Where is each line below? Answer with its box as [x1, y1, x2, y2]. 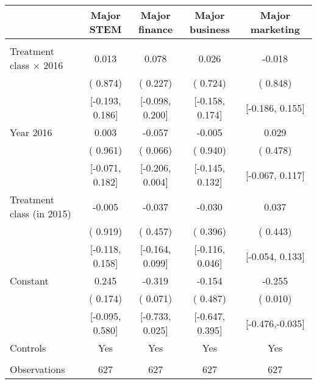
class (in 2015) [10, 206, 71, 220]
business [189, 22, 230, 36]
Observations [10, 362, 65, 376]
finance [138, 22, 173, 36]
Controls [10, 341, 46, 355]
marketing [250, 22, 300, 36]
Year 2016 [10, 125, 52, 139]
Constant [10, 274, 49, 288]
